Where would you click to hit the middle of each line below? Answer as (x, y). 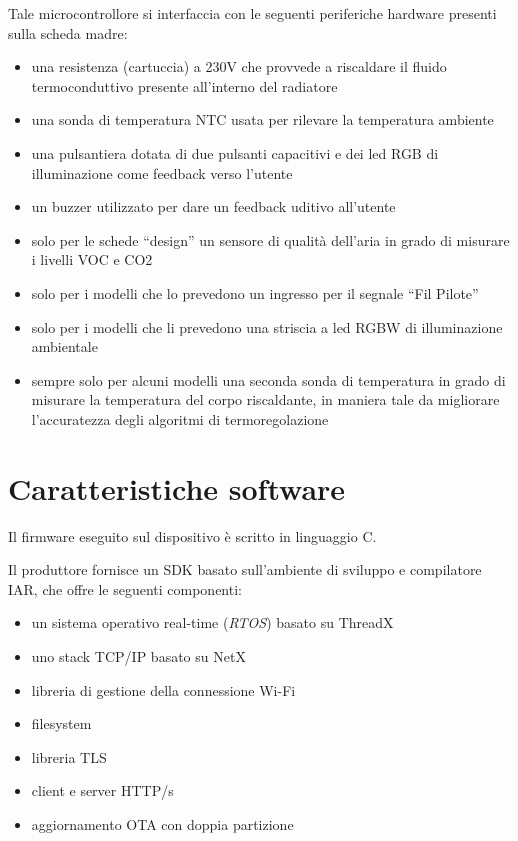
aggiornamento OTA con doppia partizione (162, 823)
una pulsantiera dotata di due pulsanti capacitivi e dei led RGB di (235, 152)
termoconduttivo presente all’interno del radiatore (184, 85)
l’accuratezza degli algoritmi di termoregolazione (180, 418)
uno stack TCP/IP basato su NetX (138, 656)
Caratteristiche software (177, 487)
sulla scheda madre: (68, 32)
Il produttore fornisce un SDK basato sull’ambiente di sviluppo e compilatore (245, 569)
